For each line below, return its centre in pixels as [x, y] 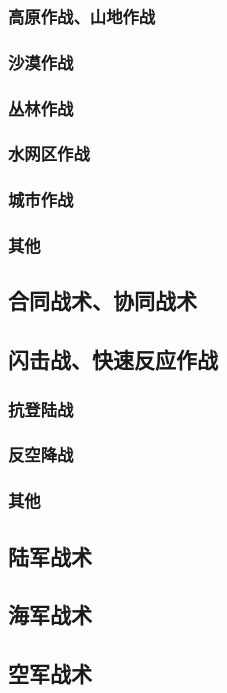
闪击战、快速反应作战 [113, 359]
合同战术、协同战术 [102, 300]
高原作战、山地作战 [82, 15]
